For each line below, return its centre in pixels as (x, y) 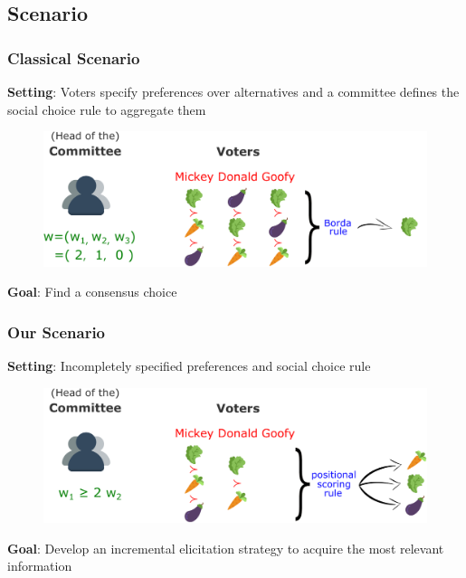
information (40, 566)
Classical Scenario (74, 57)
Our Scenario (57, 332)
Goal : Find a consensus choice (92, 292)
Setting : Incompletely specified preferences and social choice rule (189, 366)
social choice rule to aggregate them (107, 109)
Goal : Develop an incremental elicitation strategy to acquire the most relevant (226, 548)
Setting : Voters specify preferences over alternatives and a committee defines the (233, 91)
